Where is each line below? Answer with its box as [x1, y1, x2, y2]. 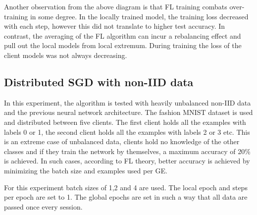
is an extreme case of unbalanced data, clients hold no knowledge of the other [4, 136, 240, 147]
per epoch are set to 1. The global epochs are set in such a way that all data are [4, 192, 248, 202]
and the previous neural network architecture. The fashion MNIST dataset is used [4, 107, 253, 117]
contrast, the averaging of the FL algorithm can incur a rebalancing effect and [4, 30, 241, 41]
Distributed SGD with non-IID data [4, 74, 194, 89]
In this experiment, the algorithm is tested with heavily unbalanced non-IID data [4, 97, 251, 107]
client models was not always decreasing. [4, 50, 127, 60]
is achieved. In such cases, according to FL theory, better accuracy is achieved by [4, 156, 250, 166]
